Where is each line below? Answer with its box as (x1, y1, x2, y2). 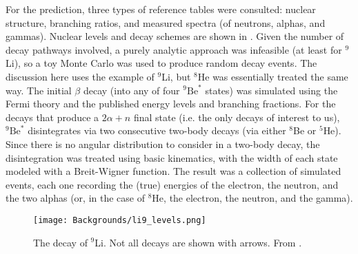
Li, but (161, 69, 191, 83)
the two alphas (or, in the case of (6, 191, 146, 205)
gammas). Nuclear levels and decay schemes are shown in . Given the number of (6, 29, 344, 43)
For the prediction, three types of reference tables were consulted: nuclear (6, 2, 316, 16)
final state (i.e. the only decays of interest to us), (133, 109, 340, 124)
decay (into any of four (83, 83, 180, 97)
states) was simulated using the (205, 83, 338, 97)
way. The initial (6, 83, 72, 97)
